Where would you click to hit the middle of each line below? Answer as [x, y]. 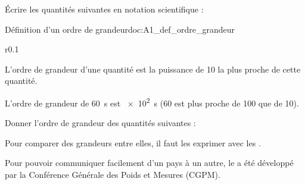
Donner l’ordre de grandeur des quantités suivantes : [100, 123]
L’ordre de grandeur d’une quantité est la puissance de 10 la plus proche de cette [153, 69]
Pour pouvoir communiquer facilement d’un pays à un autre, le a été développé [149, 163]
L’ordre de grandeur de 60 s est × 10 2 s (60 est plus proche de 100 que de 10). [152, 102]
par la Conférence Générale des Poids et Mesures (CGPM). [113, 174]
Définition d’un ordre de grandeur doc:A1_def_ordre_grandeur [120, 29]
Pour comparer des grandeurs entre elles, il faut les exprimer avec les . [133, 142]
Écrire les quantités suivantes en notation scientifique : [104, 9]
